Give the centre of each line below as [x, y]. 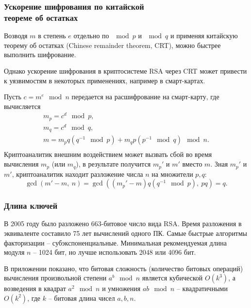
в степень [52, 36]
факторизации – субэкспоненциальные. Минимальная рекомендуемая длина [115, 242]
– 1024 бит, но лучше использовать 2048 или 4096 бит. [115, 252]
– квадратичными [202, 288]
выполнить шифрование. [40, 54]
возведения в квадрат [35, 288]
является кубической [172, 278]
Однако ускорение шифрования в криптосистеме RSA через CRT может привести [125, 70]
